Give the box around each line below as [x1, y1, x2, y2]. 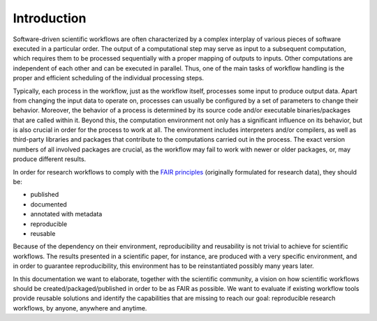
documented [30, 200, 68, 209]
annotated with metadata [30, 210, 103, 218]
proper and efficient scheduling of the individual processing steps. [13, 74, 205, 82]
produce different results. [13, 155, 87, 163]
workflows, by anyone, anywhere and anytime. [13, 304, 147, 312]
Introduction [13, 10, 87, 26]
